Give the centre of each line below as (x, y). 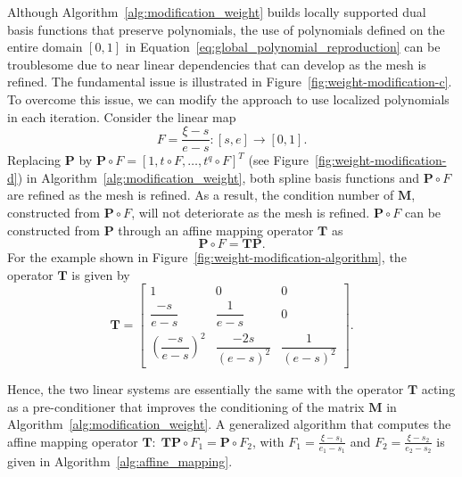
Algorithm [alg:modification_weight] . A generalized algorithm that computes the (229, 424)
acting (438, 388)
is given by (101, 274)
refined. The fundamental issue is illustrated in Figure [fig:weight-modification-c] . (230, 82)
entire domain (45, 47)
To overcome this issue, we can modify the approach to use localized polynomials (228, 99)
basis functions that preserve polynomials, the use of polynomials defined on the (226, 29)
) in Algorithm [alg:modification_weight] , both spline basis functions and (219, 177)
